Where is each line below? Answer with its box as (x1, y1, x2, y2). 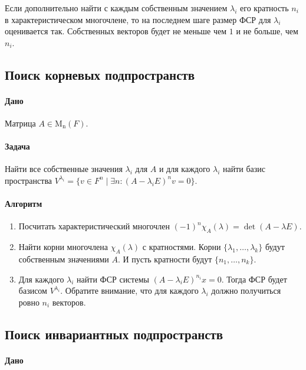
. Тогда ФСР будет (221, 272, 287, 285)
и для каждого (159, 163, 210, 175)
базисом (18, 284, 47, 297)
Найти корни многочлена (18, 241, 108, 253)
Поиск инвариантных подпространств (5, 324, 223, 343)
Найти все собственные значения (5, 163, 123, 175)
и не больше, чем (236, 25, 298, 37)
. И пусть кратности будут (118, 252, 212, 265)
